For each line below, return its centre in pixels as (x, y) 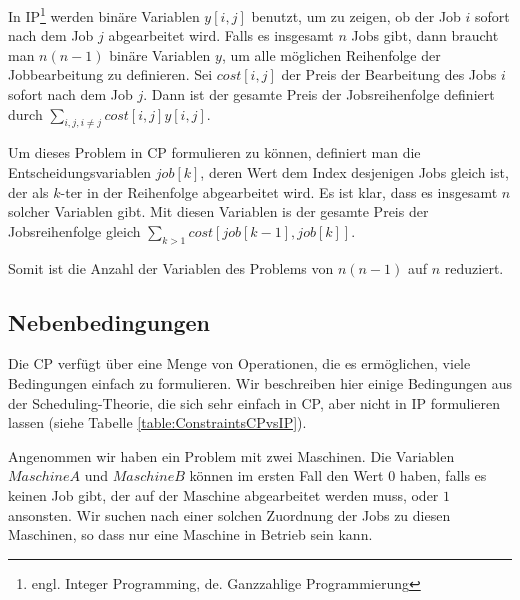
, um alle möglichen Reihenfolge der (331, 54)
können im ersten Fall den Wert (286, 475)
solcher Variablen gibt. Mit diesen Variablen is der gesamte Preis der (218, 211)
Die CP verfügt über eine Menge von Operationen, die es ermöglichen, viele (239, 363)
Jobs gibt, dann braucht (425, 35)
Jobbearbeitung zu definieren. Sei (110, 74)
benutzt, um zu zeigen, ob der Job (356, 15)
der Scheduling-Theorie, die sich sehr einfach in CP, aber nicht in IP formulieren (254, 402)
